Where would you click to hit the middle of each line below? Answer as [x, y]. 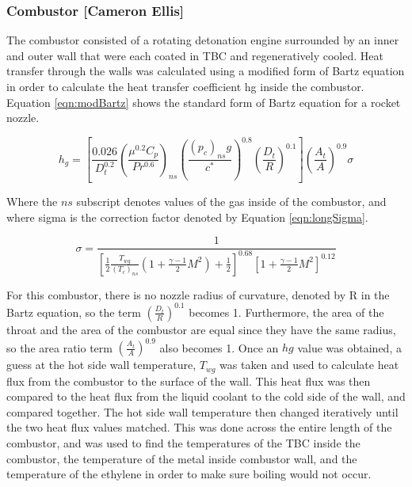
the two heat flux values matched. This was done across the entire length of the [199, 427]
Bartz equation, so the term [74, 312]
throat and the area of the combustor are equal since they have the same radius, [201, 329]
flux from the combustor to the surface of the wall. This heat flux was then [189, 380]
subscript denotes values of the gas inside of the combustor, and [231, 202]
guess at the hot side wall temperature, [101, 365]
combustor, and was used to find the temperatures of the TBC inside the [183, 442]
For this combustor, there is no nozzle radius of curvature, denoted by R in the [198, 294]
